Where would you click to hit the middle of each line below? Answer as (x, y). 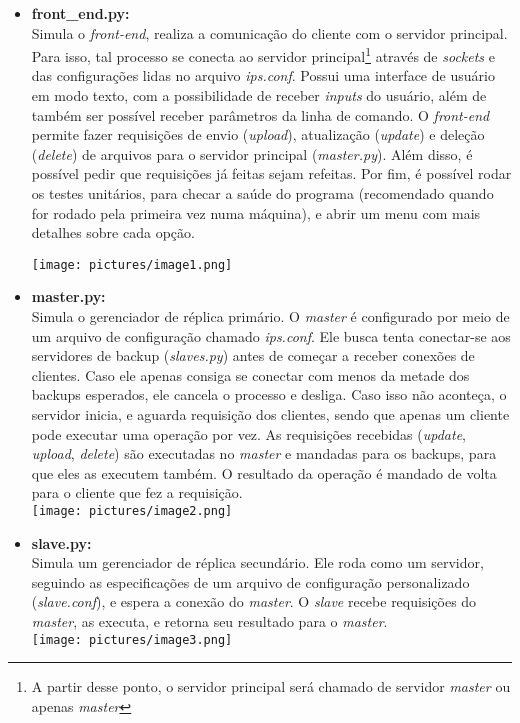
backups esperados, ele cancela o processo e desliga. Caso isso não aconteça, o (269, 394)
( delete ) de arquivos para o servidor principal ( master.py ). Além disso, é (252, 153)
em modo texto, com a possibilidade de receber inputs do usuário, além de (259, 95)
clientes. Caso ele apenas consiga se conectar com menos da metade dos (250, 374)
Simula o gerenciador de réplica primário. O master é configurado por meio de (270, 316)
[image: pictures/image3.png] (132, 639)
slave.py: (61, 542)
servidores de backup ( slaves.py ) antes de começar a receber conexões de (253, 355)
